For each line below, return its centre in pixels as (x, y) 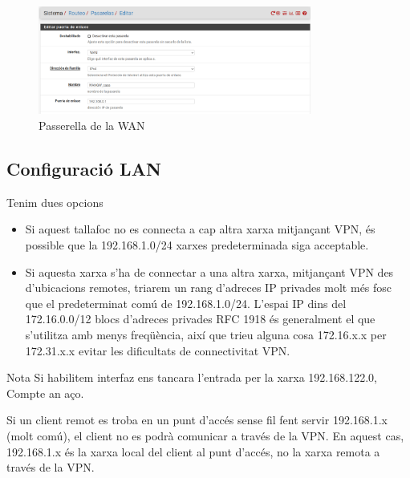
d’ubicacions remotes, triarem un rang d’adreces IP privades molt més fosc (209, 288)
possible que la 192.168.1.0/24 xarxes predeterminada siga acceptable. (197, 245)
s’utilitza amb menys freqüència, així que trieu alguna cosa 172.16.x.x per (206, 335)
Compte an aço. (45, 393)
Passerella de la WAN (92, 126)
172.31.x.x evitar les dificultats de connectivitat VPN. (158, 350)
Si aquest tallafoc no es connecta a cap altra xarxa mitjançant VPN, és (200, 229)
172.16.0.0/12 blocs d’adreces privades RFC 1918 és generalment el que (200, 319)
